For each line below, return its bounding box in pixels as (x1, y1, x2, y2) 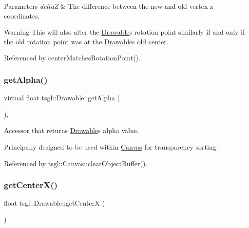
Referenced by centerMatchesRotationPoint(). (4, 53, 140, 63)
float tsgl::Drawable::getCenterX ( (4, 198, 105, 208)
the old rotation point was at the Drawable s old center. (4, 36, 169, 46)
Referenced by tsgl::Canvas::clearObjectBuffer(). (4, 158, 148, 168)
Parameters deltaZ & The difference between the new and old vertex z (4, 1, 213, 11)
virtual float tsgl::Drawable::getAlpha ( (4, 93, 120, 103)
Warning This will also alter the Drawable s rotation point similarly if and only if (4, 27, 245, 37)
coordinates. (4, 10, 40, 20)
